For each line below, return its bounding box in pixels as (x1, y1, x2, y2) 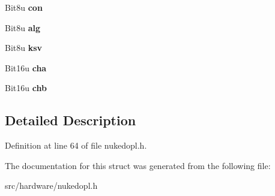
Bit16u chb (5, 82, 47, 94)
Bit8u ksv (5, 41, 43, 54)
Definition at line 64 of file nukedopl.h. (5, 139, 147, 152)
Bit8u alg (5, 21, 41, 34)
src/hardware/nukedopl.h (5, 179, 98, 192)
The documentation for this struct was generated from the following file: (5, 159, 271, 171)
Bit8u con (5, 1, 43, 13)
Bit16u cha (5, 61, 47, 74)
